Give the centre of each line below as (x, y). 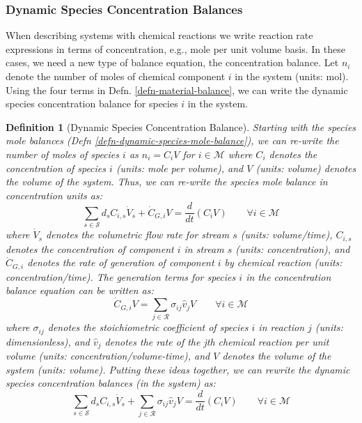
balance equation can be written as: (80, 290)
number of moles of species (63, 154)
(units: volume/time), (286, 234)
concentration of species (56, 168)
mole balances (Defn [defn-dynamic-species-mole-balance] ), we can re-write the (172, 140)
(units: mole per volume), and (180, 168)
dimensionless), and (48, 341)
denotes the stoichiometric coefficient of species (148, 327)
